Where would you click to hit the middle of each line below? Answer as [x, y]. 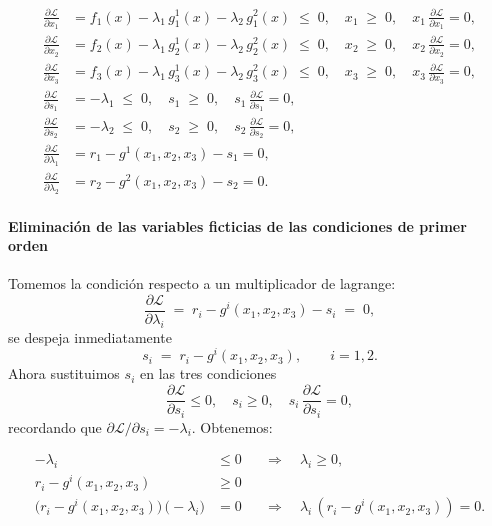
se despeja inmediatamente [90, 336]
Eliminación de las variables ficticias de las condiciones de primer [237, 225]
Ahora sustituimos [64, 373]
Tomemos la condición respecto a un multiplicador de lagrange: [202, 283]
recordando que [55, 426]
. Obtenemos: [232, 426]
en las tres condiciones [208, 373]
